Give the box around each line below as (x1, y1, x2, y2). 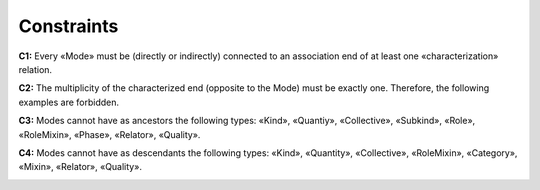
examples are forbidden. (18, 96, 120, 108)
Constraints (18, 15, 119, 37)
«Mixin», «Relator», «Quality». (18, 161, 142, 173)
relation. (18, 63, 53, 75)
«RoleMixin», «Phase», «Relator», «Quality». (18, 128, 201, 140)
